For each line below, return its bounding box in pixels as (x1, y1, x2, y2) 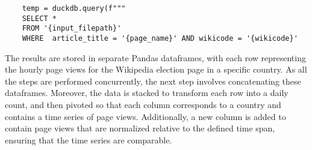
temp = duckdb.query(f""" (22, 4, 126, 13)
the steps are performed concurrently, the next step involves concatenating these (5, 74, 301, 87)
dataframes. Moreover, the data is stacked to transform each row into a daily (5, 86, 289, 99)
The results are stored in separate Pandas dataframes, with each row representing (5, 51, 306, 64)
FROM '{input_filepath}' (22, 24, 122, 33)
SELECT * (22, 14, 57, 23)
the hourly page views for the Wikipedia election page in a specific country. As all (5, 63, 307, 76)
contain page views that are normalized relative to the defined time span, (5, 122, 275, 134)
